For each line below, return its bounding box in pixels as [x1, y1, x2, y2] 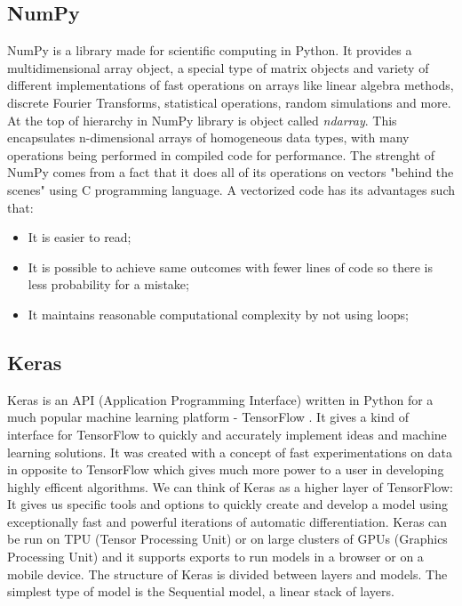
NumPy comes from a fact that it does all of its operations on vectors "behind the [7, 163, 454, 182]
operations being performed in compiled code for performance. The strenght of [7, 145, 435, 164]
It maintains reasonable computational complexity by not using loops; [28, 304, 409, 323]
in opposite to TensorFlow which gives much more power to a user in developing [7, 460, 444, 479]
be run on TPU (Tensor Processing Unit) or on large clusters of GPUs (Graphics [7, 529, 448, 548]
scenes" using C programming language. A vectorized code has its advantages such [7, 180, 455, 198]
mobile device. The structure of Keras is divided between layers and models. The [7, 564, 448, 583]
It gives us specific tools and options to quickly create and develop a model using [7, 495, 448, 513]
